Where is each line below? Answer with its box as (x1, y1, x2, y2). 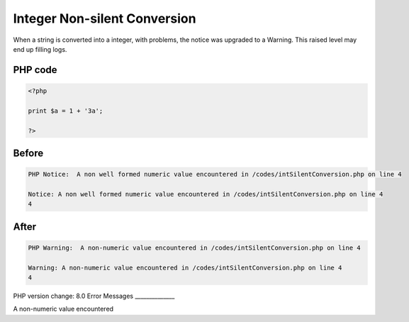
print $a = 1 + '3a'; (28, 106, 103, 115)
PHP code (13, 64, 57, 76)
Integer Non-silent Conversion (13, 11, 196, 26)
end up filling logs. (13, 45, 67, 53)
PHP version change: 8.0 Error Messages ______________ (13, 292, 175, 301)
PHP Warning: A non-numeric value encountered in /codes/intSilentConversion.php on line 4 (28, 243, 361, 252)
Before (13, 147, 44, 159)
